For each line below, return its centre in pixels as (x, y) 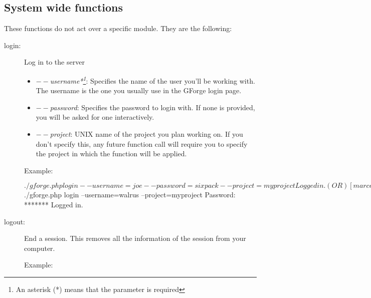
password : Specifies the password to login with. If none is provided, (152, 107)
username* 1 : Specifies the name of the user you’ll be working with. (152, 80)
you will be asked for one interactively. (95, 117)
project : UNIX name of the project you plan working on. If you (146, 134)
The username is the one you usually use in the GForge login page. (139, 90)
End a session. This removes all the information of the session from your (135, 238)
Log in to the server (54, 62)
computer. (40, 248)
